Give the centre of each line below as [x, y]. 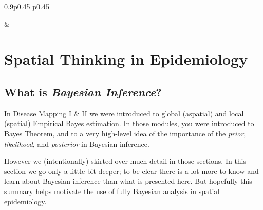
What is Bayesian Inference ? [83, 91]
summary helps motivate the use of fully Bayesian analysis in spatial [112, 191]
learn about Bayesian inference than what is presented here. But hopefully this [128, 181]
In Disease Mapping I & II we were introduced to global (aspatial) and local [124, 113]
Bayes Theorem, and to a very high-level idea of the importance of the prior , [125, 133]
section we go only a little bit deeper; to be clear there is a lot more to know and [131, 171]
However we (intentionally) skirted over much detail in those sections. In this [125, 161]
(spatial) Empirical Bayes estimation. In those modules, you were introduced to [129, 123]
